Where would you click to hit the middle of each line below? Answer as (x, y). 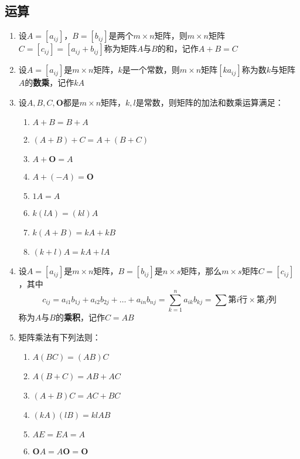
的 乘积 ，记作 (80, 317)
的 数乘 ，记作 (50, 82)
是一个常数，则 (151, 70)
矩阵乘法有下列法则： (59, 337)
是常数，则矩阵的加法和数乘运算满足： (209, 102)
